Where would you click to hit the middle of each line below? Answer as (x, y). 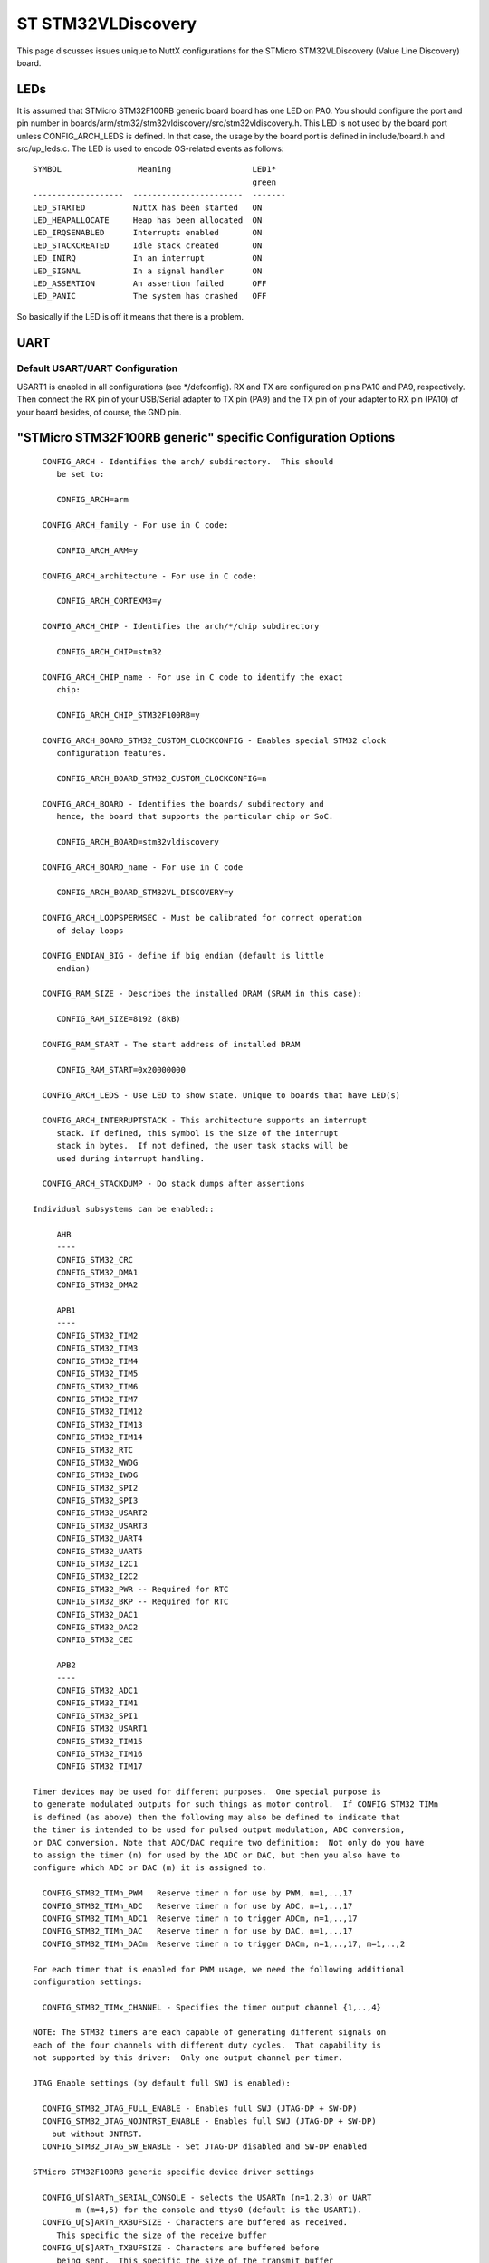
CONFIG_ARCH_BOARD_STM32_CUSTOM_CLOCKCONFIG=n (162, 778)
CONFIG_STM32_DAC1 (97, 1614)
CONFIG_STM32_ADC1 (97, 1690)
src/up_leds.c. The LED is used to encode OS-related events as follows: (150, 148)
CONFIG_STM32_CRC (95, 1260)
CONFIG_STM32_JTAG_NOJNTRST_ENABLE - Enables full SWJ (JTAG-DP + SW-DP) (209, 2121)
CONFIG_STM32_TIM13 (100, 1424)
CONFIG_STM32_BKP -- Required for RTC (143, 1602)
